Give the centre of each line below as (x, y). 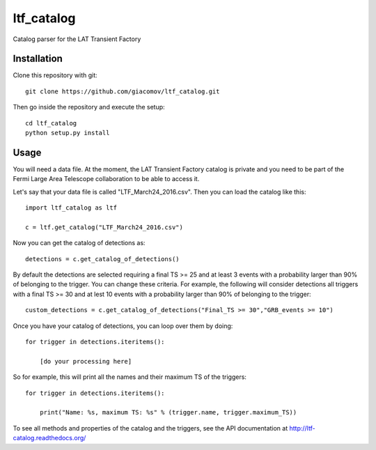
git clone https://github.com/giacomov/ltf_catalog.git (123, 91)
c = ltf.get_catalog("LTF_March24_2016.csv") (104, 227)
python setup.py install (68, 133)
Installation (38, 59)
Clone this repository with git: (55, 75)
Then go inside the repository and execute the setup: (89, 107)
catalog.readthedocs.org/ (49, 438)
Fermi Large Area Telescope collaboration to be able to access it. (106, 179)
